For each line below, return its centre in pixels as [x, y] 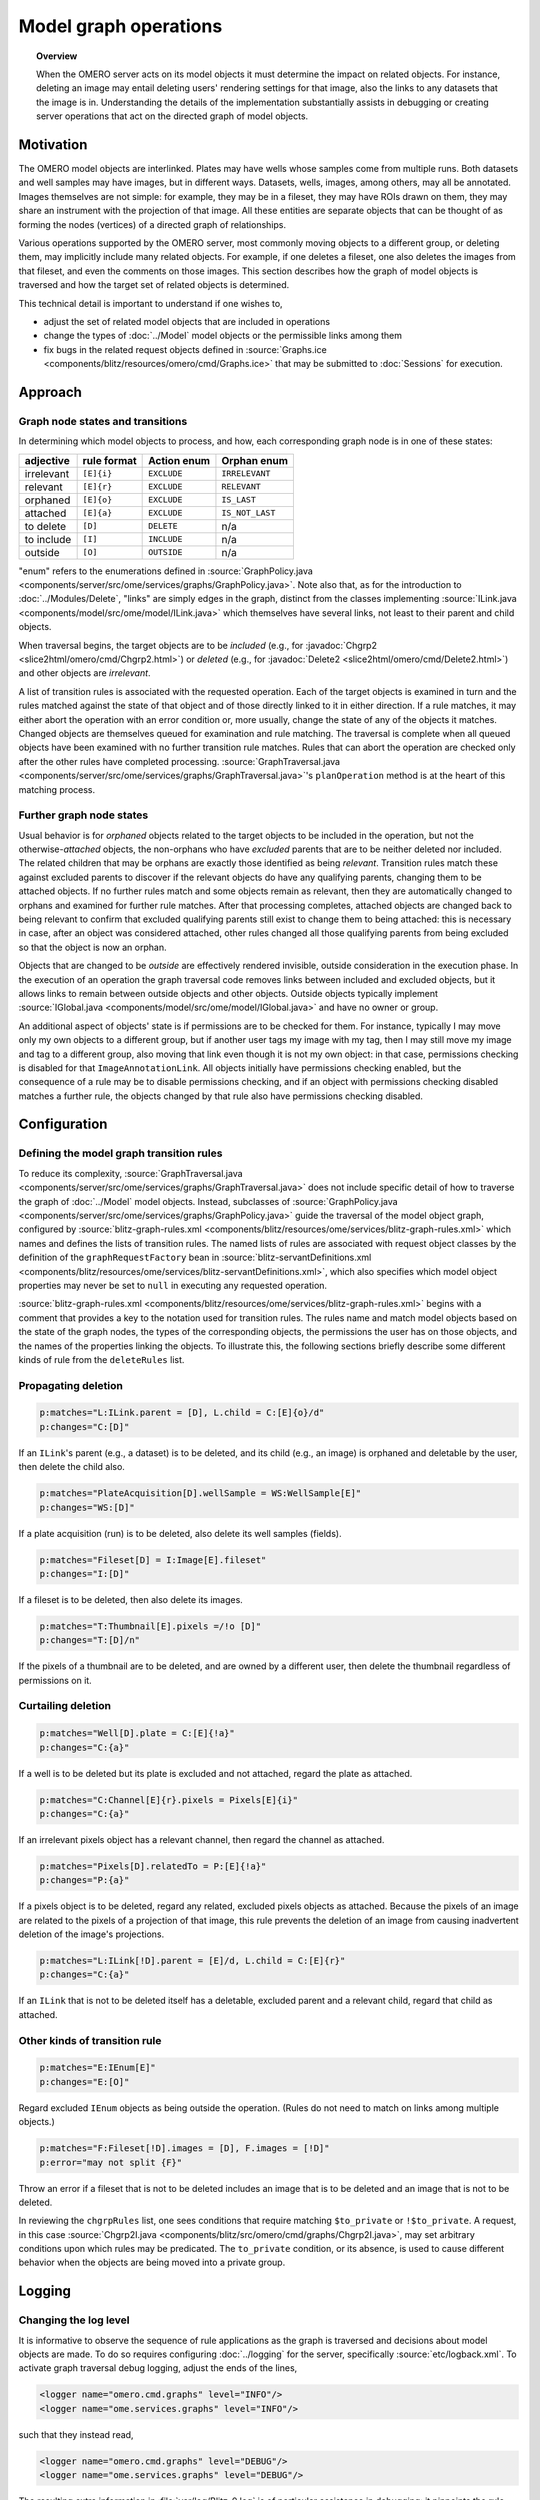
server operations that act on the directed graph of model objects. [172, 116]
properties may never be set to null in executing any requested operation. [173, 1285]
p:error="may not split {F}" [111, 2162]
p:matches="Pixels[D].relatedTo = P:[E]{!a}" [153, 1866]
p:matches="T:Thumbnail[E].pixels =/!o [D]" [150, 1626]
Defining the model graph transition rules [120, 1153]
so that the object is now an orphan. [92, 947]
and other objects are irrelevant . [84, 673]
